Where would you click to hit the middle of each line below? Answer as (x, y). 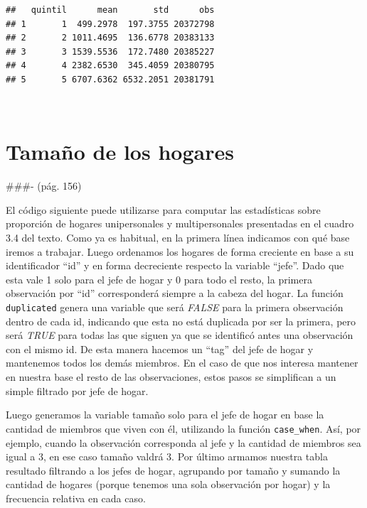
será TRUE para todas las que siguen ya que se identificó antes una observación (180, 335)
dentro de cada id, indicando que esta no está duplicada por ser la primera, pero (181, 321)
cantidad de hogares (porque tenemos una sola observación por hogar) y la (168, 484)
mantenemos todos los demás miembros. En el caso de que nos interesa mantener (182, 363)
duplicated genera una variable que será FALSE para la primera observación (175, 307)
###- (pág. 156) (44, 186)
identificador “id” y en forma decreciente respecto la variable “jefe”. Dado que (175, 265)
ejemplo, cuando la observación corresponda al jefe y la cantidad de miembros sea (183, 442)
